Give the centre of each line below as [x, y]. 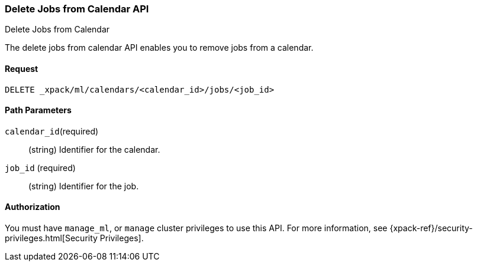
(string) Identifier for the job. [84, 186]
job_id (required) [40, 168]
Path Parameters [38, 110]
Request [22, 68]
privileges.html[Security [51, 238]
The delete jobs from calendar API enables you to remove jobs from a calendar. [159, 48]
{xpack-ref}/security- [431, 228]
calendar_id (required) [52, 131]
